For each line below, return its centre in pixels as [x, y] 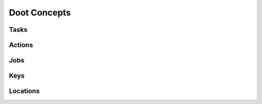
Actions [21, 45]
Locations [24, 91]
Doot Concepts [40, 13]
